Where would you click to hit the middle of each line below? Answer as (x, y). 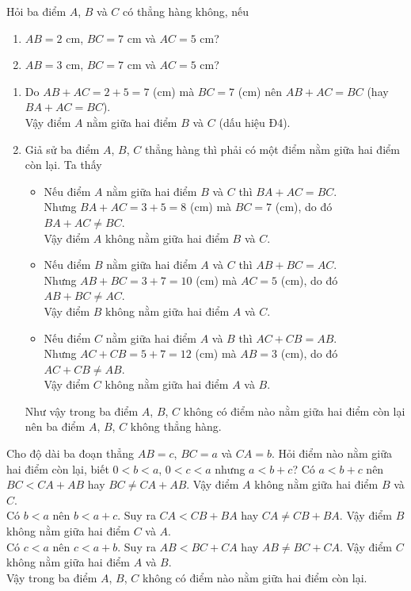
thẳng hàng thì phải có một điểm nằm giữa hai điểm (272, 149)
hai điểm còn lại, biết (58, 468)
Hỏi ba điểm (36, 11)
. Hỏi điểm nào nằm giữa (332, 453)
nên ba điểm (55, 426)
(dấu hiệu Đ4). (255, 122)
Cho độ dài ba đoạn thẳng (70, 453)
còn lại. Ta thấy (63, 165)
